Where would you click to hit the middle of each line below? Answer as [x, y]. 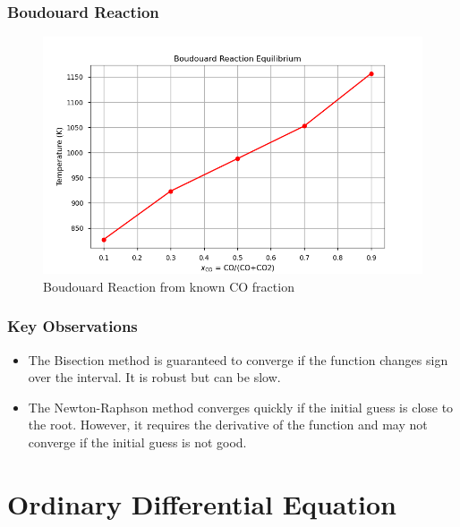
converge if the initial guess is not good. [137, 442]
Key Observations [72, 326]
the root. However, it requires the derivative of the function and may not [228, 425]
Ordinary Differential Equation [202, 503]
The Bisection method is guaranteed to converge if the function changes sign [238, 359]
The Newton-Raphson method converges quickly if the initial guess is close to [241, 407]
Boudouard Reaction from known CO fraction [169, 286]
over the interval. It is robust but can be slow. [154, 377]
